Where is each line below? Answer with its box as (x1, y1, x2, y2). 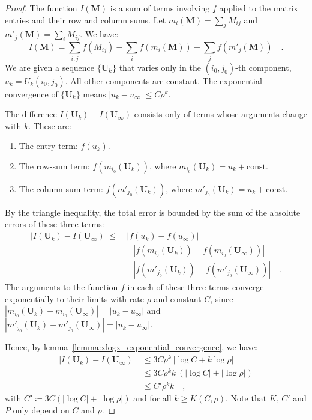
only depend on (13, 403, 70, 416)
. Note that (226, 392, 267, 404)
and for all (133, 392, 172, 404)
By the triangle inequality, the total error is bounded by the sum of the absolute (5, 205, 301, 218)
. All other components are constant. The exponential (65, 74, 262, 87)
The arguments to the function (5, 281, 118, 293)
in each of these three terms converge (127, 281, 264, 293)
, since (210, 292, 233, 305)
